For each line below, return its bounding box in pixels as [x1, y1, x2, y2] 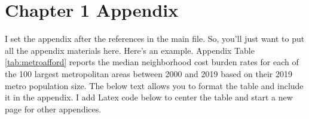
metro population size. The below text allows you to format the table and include [5, 79, 304, 91]
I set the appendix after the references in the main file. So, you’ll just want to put [5, 32, 305, 45]
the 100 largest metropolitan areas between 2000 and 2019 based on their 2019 [5, 67, 293, 80]
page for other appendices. [5, 102, 102, 115]
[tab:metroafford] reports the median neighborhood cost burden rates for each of [5, 56, 299, 68]
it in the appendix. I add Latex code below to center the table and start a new [5, 91, 293, 103]
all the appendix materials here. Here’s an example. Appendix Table [5, 44, 255, 56]
